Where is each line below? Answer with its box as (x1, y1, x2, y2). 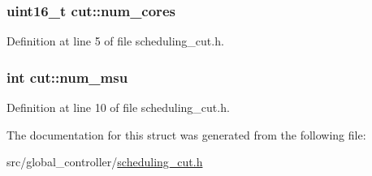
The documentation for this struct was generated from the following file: (6, 126, 366, 143)
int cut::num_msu (6, 67, 128, 87)
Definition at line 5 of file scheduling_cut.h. (6, 32, 224, 49)
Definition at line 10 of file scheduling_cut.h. (6, 99, 230, 116)
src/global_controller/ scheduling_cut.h (6, 153, 203, 170)
